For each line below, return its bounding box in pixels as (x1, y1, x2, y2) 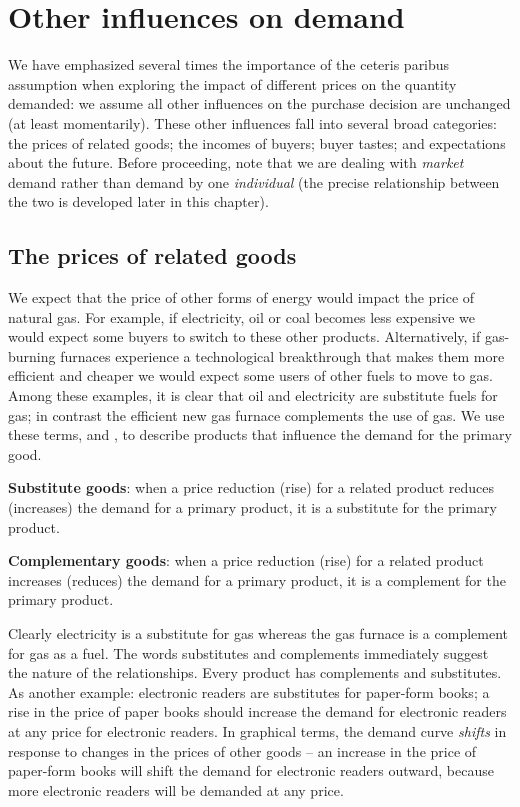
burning (8, 345, 56, 366)
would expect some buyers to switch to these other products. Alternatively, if (8, 326, 481, 347)
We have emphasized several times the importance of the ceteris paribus (8, 54, 450, 75)
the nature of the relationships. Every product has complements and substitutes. (8, 662, 502, 683)
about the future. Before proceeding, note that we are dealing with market (8, 152, 464, 173)
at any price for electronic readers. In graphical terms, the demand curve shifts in (8, 720, 507, 741)
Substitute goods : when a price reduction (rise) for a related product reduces (8, 477, 495, 498)
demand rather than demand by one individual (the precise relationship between (8, 171, 500, 192)
